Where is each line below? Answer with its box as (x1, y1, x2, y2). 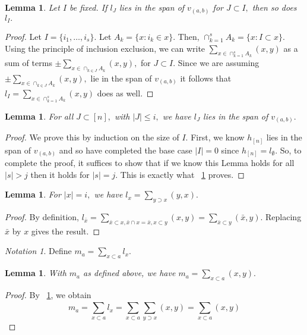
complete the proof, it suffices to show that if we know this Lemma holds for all (5, 156, 295, 169)
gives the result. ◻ (31, 224, 100, 237)
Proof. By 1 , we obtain (5, 289, 91, 301)
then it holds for (30, 168, 90, 180)
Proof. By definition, (5, 211, 79, 223)
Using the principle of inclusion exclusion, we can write (5, 42, 205, 54)
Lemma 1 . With (5, 267, 67, 279)
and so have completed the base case (59, 143, 192, 156)
